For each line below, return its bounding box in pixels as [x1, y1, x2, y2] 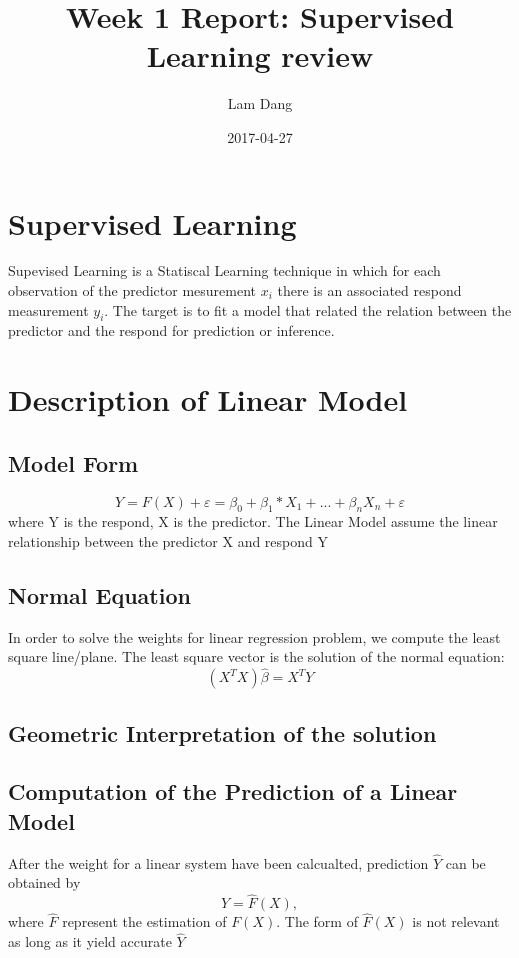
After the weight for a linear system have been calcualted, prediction [8, 852, 429, 873]
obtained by [8, 872, 81, 893]
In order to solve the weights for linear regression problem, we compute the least [8, 626, 501, 647]
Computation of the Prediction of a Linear [8, 776, 458, 807]
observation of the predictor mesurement [8, 280, 257, 301]
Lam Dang [227, 93, 293, 114]
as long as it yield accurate [8, 931, 172, 952]
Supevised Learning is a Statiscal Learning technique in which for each [8, 260, 441, 281]
